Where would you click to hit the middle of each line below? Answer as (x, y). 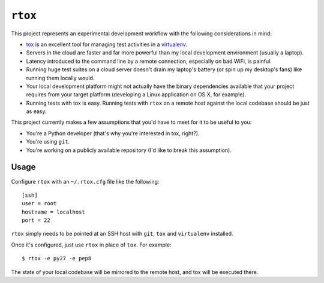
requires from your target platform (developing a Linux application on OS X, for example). (136, 95)
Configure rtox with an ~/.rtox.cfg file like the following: (85, 181)
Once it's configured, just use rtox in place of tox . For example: (91, 245)
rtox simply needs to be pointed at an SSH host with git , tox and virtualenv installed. (122, 234)
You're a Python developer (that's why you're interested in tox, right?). (113, 133)
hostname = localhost (53, 212)
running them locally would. (60, 78)
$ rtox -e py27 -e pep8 (57, 258)
